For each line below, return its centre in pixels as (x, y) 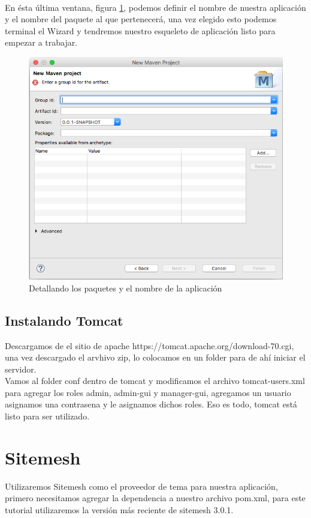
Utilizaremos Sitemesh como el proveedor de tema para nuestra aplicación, (141, 486)
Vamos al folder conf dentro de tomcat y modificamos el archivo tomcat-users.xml (155, 381)
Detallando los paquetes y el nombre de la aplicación (126, 288)
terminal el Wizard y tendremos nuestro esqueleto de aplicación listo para (140, 30)
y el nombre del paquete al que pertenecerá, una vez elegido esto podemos (141, 19)
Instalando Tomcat (64, 320)
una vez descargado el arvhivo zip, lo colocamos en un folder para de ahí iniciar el (155, 357)
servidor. (21, 369)
